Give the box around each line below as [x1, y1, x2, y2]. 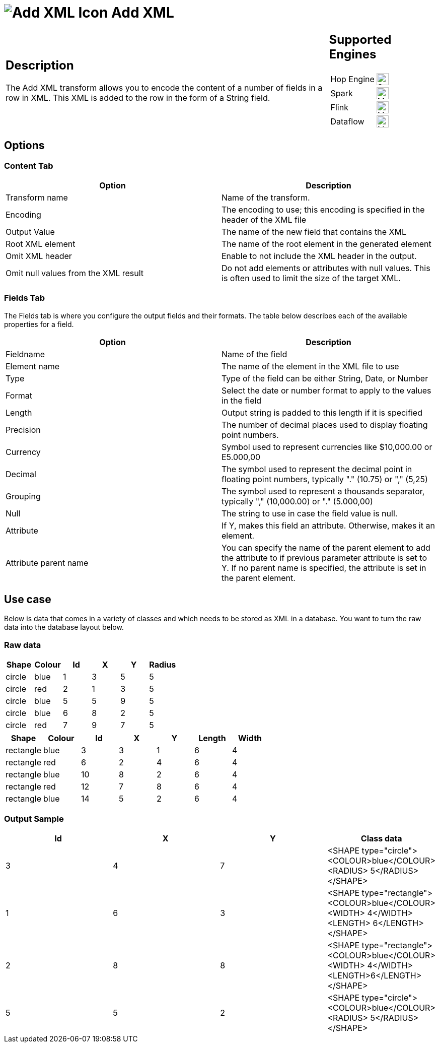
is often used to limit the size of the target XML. [222, 273, 401, 283]
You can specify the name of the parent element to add [222, 542, 430, 553]
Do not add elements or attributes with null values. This [222, 263, 430, 273]
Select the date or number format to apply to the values [222, 385, 431, 396]
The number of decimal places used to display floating [222, 419, 428, 430]
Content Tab [4, 160, 53, 171]
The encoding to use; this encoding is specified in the [222, 204, 425, 215]
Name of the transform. [222, 192, 310, 203]
